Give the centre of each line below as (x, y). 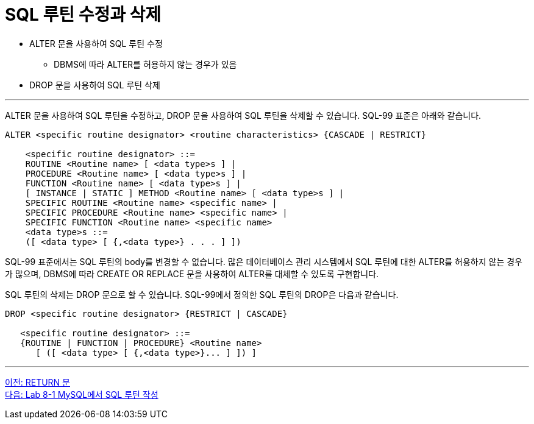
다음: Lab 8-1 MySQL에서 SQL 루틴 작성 (82, 394)
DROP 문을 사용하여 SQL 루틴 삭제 (95, 85)
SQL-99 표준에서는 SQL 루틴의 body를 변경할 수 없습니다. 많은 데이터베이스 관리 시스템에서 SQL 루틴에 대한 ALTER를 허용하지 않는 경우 (264, 261)
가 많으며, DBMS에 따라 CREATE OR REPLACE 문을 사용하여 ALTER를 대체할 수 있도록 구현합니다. (192, 274)
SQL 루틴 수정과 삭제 (83, 15)
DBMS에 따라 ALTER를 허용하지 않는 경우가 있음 (145, 64)
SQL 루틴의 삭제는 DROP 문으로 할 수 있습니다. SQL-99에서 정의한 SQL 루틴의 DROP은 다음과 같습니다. (202, 294)
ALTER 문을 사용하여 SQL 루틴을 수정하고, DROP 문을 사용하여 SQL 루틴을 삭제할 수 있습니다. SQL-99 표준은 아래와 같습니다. (243, 115)
